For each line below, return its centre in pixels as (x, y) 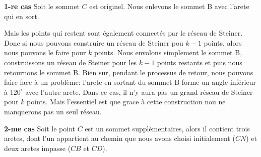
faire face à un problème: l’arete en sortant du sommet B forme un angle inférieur (130, 82)
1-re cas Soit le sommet (42, 6)
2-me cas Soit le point (40, 128)
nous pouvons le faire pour (45, 52)
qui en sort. (22, 16)
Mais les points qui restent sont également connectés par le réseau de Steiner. (123, 33)
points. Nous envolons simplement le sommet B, (168, 52)
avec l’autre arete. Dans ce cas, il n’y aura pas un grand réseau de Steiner (139, 92)
